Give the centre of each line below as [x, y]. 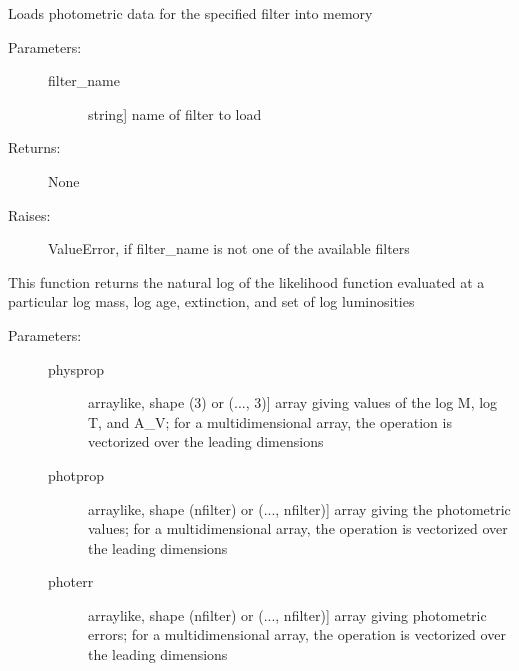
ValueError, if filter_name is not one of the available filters [229, 248]
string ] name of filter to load [175, 113]
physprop [76, 368]
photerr [71, 581]
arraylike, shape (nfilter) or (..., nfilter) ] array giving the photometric [299, 508]
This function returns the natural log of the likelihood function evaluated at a [246, 281]
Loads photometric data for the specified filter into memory [190, 13]
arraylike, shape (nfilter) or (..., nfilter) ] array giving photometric [287, 614]
